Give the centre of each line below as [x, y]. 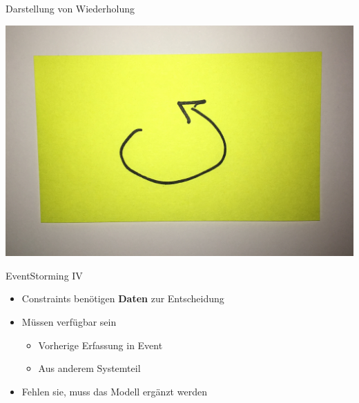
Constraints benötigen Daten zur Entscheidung [123, 298]
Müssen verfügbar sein [69, 322]
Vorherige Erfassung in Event [100, 345]
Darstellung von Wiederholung [70, 8]
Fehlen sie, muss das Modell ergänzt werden [114, 391]
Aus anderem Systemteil [89, 368]
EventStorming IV [44, 275]
